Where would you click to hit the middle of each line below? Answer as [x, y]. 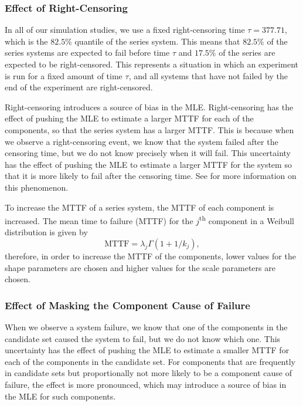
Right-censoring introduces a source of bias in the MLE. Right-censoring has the [149, 106]
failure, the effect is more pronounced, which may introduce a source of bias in [146, 384]
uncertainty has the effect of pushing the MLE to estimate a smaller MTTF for [147, 350]
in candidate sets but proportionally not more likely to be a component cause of [148, 373]
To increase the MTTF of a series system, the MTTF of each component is [139, 207]
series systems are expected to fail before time [87, 53]
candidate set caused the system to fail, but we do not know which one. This [143, 338]
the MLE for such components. [60, 396]
